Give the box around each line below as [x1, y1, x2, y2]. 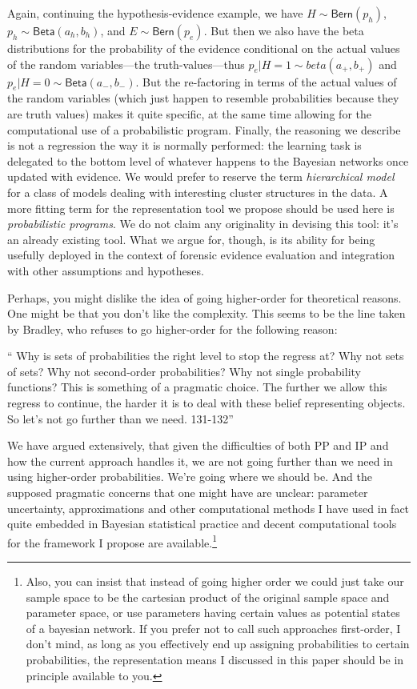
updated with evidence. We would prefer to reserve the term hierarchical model [7, 168, 395, 185]
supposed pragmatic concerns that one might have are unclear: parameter [7, 484, 368, 501]
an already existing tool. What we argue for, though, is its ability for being [7, 230, 375, 247]
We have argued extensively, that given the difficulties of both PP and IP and [7, 437, 389, 454]
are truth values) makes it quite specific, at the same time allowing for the [7, 105, 371, 122]
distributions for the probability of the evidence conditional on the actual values [7, 40, 400, 56]
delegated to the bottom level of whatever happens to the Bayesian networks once [7, 152, 409, 169]
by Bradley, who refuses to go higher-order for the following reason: [7, 320, 338, 337]
